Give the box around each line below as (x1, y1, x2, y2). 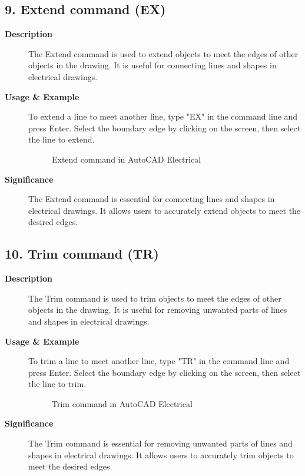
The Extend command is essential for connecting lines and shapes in (28, 193, 275, 205)
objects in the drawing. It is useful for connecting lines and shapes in (28, 59, 277, 71)
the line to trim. (28, 378, 87, 390)
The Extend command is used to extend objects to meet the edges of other (28, 47, 299, 59)
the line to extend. (28, 133, 95, 146)
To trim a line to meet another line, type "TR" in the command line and (28, 355, 290, 367)
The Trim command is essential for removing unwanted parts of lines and (28, 437, 293, 449)
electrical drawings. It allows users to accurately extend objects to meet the (28, 204, 301, 216)
